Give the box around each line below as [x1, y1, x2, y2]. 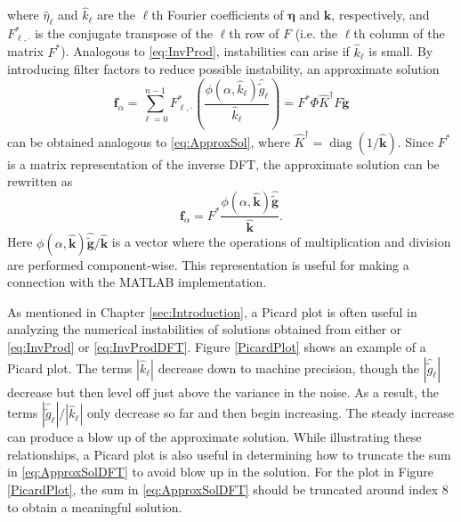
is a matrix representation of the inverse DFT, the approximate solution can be [7, 154, 440, 173]
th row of [229, 24, 279, 43]
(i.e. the [295, 24, 338, 43]
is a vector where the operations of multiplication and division [111, 232, 451, 251]
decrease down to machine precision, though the [158, 358, 420, 377]
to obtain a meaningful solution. [7, 497, 182, 516]
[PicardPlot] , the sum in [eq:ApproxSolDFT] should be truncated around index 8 [7, 480, 449, 499]
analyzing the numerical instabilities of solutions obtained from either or [7, 320, 402, 338]
